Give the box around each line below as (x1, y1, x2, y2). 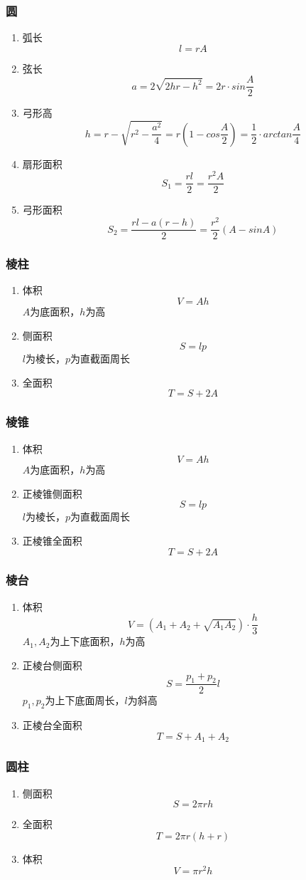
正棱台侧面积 (22, 658, 82, 673)
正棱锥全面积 (22, 533, 82, 548)
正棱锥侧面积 (22, 486, 82, 501)
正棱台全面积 (22, 718, 82, 733)
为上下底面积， (50, 634, 120, 649)
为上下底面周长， (45, 693, 125, 708)
